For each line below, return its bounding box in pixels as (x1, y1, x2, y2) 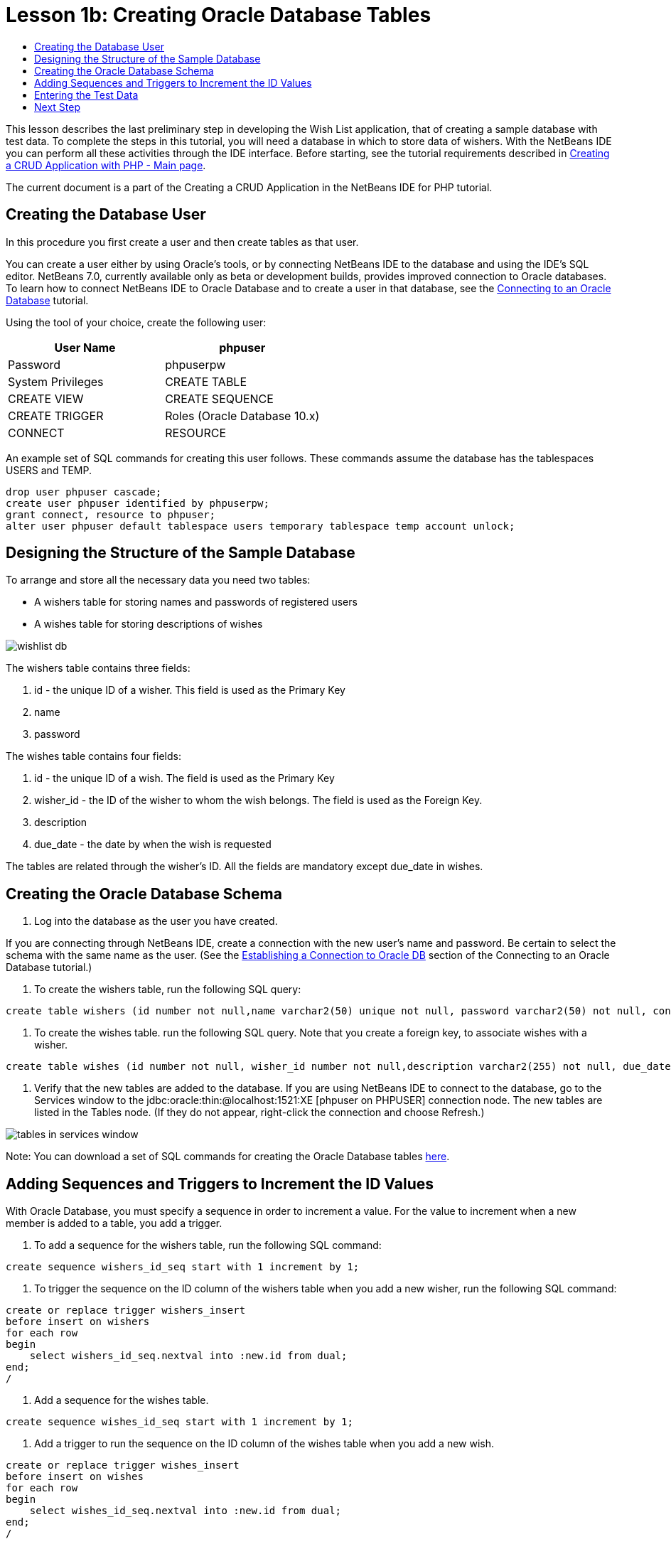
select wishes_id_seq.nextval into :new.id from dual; (29, 1505, 342, 1517)
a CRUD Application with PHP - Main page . (6, 159, 206, 171)
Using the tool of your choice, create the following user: (6, 316, 267, 328)
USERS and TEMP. (6, 463, 92, 476)
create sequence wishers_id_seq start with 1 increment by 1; (6, 1261, 360, 1273)
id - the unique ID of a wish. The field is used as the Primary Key (34, 772, 335, 785)
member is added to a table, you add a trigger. (6, 1217, 222, 1230)
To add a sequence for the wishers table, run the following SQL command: (34, 1239, 382, 1252)
